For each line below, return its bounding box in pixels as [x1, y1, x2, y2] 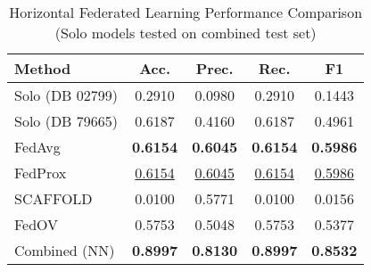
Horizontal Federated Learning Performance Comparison [9, 2, 363, 22]
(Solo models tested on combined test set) [54, 22, 317, 43]
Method [14, 58, 71, 78]
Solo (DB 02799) [14, 85, 119, 105]
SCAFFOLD [14, 188, 93, 209]
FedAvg [14, 136, 61, 157]
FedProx [14, 162, 67, 183]
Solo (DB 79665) [14, 111, 119, 131]
